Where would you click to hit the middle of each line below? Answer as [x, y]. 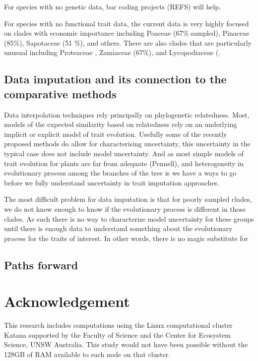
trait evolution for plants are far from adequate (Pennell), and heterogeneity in [124, 163]
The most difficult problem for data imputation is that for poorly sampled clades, [128, 199]
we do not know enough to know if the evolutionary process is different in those [125, 209]
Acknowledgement [67, 301]
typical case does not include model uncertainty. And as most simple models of [124, 153]
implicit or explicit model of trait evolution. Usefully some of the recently [116, 134]
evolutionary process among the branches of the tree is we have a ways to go [120, 173]
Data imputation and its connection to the [115, 79]
